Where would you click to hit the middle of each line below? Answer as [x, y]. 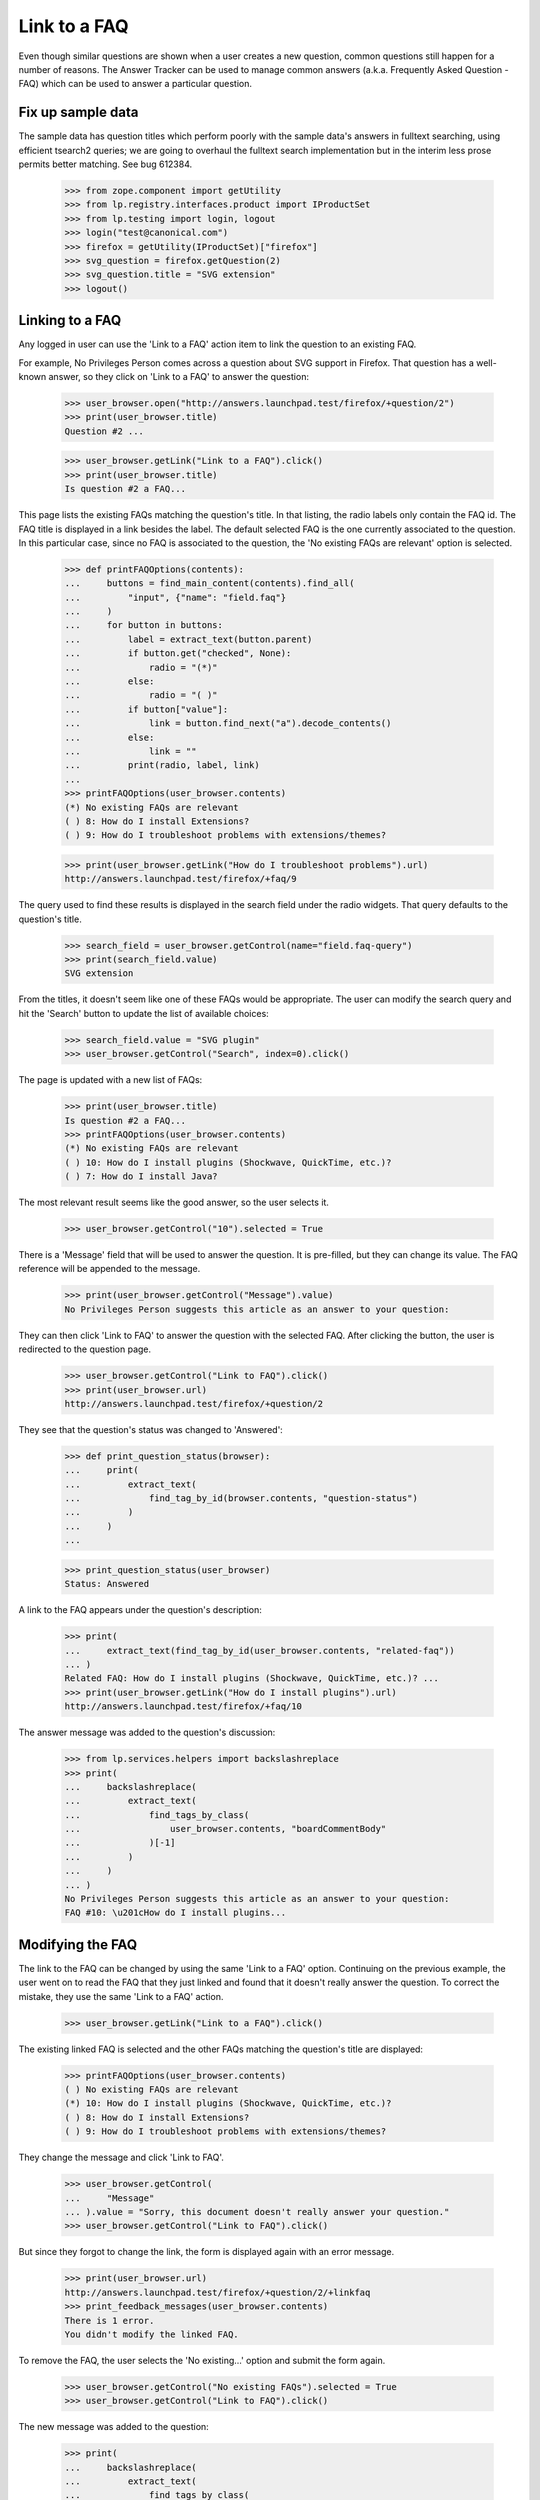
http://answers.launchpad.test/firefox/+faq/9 [180, 879]
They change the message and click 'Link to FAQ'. [121, 2157]
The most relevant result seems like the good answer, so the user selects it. [174, 1202]
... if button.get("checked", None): [178, 653]
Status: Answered [107, 1584]
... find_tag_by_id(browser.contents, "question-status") [241, 1498]
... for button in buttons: [144, 625]
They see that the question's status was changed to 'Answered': [151, 1429]
